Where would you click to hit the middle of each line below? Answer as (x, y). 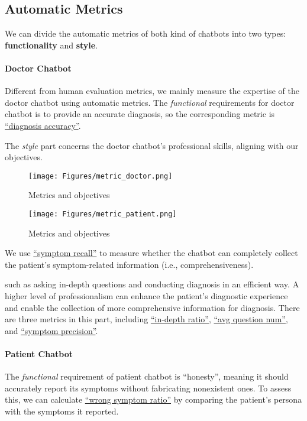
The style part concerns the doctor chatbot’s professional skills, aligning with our (152, 145)
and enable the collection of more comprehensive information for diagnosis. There (152, 307)
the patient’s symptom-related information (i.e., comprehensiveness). (129, 264)
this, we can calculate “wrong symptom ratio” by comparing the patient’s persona (153, 399)
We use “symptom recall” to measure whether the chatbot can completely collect (151, 253)
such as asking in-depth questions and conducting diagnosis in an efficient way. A (152, 284)
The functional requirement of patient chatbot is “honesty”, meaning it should (147, 376)
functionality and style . (51, 45)
